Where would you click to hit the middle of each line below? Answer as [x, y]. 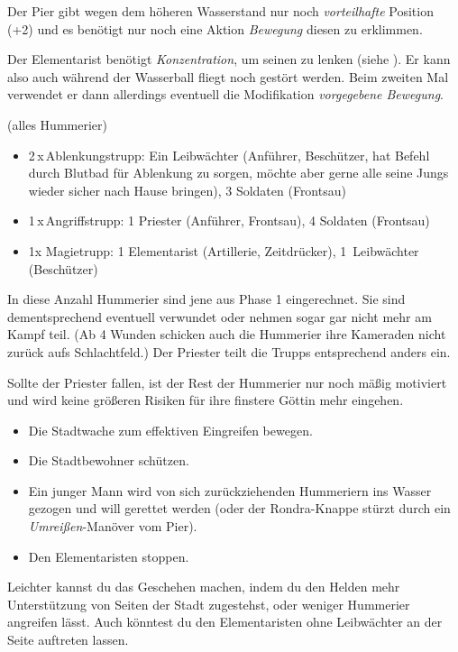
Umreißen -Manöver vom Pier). [113, 526]
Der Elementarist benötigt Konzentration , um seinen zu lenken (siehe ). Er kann [229, 59]
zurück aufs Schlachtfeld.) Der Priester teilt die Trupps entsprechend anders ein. [229, 351]
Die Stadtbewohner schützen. [109, 460]
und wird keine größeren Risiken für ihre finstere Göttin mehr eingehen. [206, 400]
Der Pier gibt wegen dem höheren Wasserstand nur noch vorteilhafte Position [220, 11]
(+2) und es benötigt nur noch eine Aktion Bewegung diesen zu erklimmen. [215, 28]
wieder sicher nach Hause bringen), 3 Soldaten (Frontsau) [187, 190]
